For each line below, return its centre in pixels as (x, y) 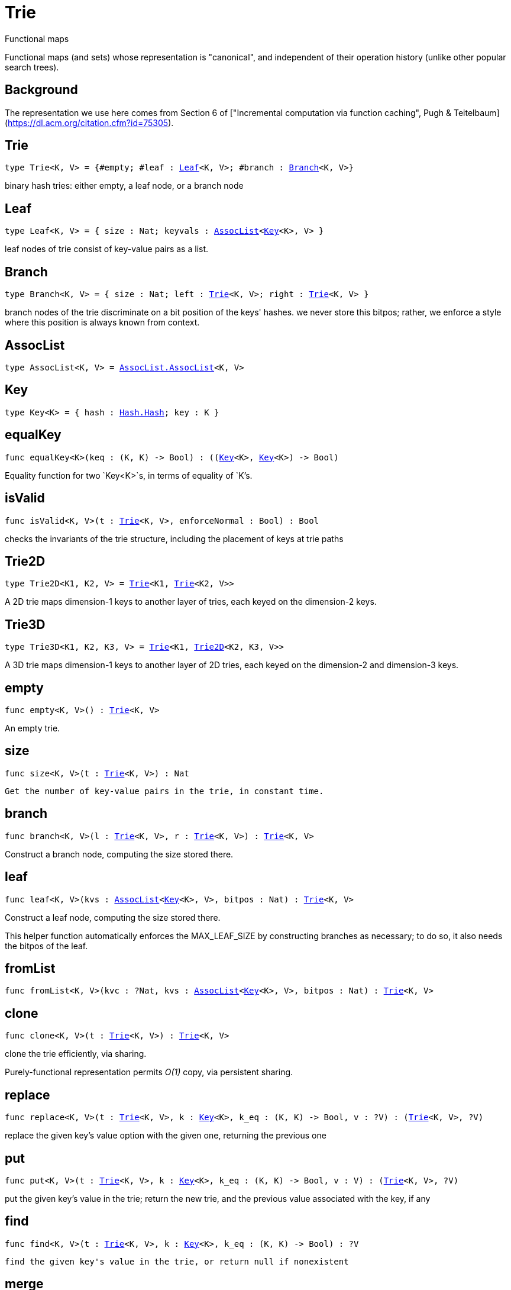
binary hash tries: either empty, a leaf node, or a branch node (124, 186)
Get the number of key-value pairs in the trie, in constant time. (164, 791)
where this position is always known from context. (102, 322)
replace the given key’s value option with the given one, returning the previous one (166, 1136)
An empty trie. (33, 728)
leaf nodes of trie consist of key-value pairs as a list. (107, 249)
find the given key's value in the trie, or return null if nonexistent (177, 1261)
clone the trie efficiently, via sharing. (76, 1054)
